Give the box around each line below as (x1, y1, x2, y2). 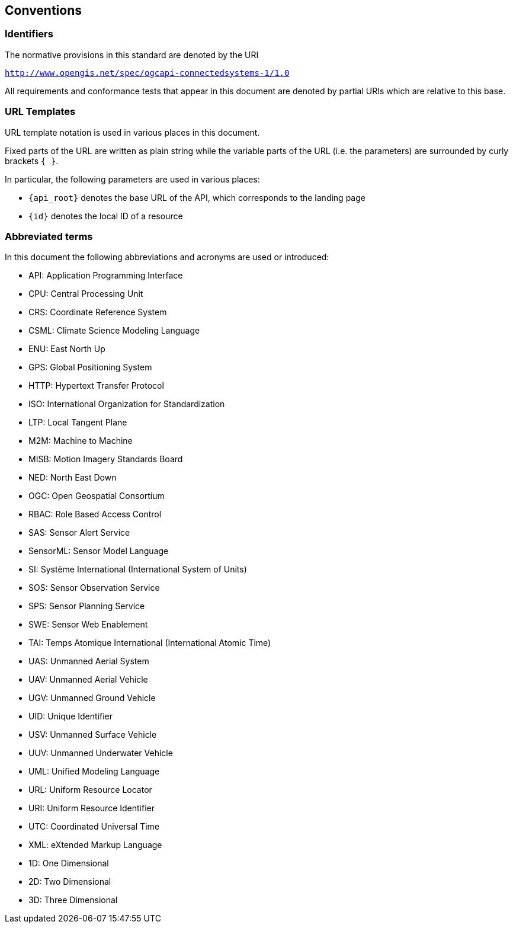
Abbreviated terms (5, 230, 93, 242)
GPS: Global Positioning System (28, 362, 152, 373)
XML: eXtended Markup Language (28, 840, 162, 850)
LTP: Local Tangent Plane (28, 417, 127, 428)
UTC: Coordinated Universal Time (28, 821, 160, 832)
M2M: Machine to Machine (28, 436, 133, 446)
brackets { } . (5, 155, 59, 166)
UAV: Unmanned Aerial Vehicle (28, 674, 148, 685)
